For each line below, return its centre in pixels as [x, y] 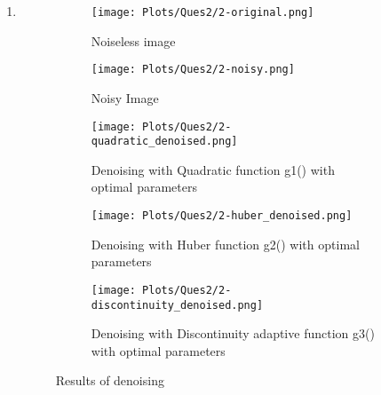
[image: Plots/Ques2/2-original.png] [202, 12]
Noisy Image [125, 97]
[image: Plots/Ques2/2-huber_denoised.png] [222, 216]
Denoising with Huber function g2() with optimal [225, 244]
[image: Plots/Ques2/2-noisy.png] [193, 70]
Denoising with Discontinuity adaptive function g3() [233, 333]
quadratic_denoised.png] [164, 142]
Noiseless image [133, 40]
